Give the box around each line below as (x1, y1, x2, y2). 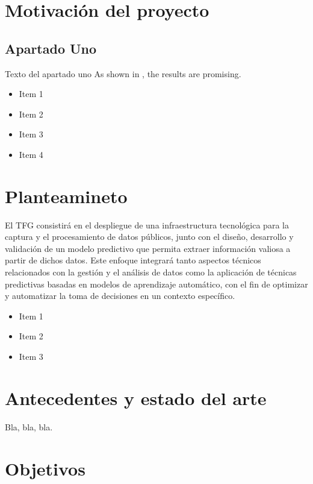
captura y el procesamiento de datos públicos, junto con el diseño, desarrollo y (5, 230, 294, 243)
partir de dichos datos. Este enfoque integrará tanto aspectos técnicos (5, 254, 261, 266)
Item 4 (19, 148, 43, 160)
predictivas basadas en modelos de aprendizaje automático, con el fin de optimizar (5, 277, 308, 290)
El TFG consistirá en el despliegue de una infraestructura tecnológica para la (5, 218, 289, 231)
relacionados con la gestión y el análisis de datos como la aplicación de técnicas (5, 266, 297, 278)
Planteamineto (5, 183, 128, 208)
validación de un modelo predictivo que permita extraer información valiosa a (5, 242, 291, 254)
